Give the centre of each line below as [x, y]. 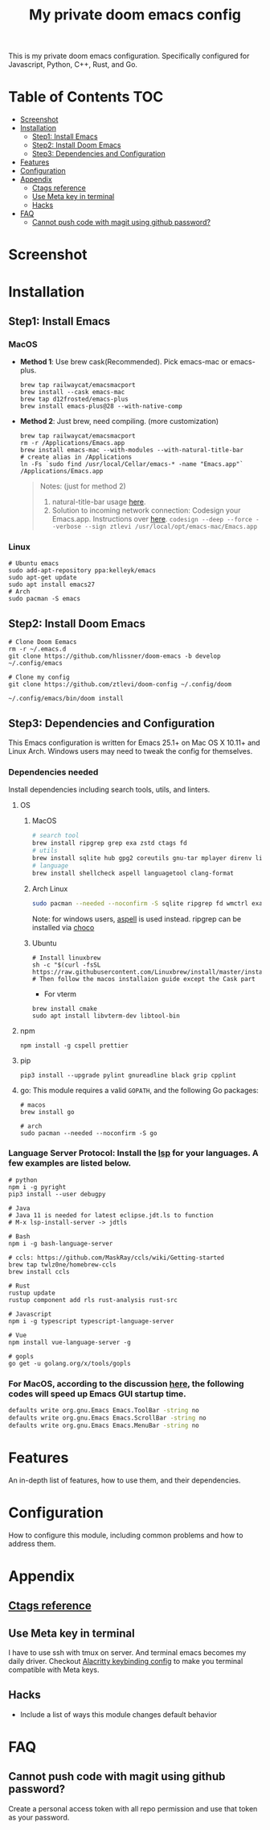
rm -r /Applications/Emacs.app [72, 443]
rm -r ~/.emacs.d [37, 649]
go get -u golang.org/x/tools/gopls [70, 1363]
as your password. [39, 1817]
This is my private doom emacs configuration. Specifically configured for [129, 56]
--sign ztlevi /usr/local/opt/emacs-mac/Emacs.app [171, 527]
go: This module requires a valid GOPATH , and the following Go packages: [139, 1090]
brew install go [47, 1112]
